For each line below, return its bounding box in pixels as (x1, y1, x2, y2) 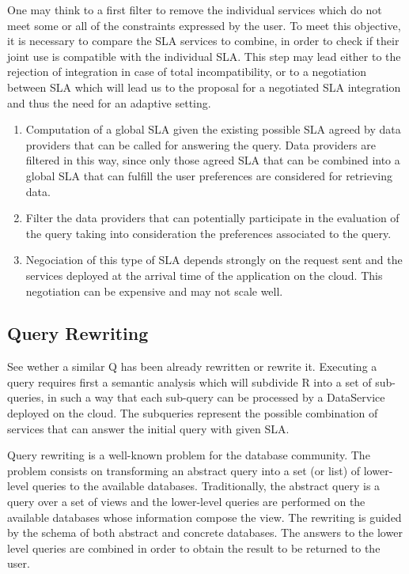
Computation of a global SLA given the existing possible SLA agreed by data (25, 121, 401, 138)
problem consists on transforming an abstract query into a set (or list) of (7, 462, 361, 478)
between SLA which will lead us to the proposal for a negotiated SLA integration (7, 78, 401, 95)
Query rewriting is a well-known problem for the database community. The (7, 447, 370, 463)
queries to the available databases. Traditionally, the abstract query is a (32, 478, 381, 494)
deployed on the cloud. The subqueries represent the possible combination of (7, 405, 378, 421)
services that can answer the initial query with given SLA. (7, 420, 290, 436)
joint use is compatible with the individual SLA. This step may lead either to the (7, 47, 401, 64)
